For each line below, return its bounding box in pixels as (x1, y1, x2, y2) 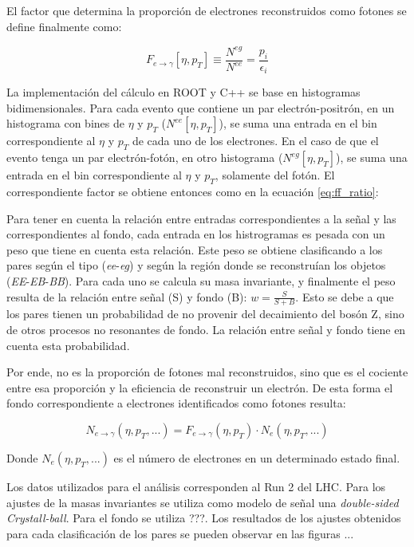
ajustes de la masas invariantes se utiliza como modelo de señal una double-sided (6, 494, 399, 510)
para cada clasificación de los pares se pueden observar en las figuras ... (6, 525, 354, 541)
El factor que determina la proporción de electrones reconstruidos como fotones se (6, 2, 407, 18)
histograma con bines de (6, 115, 124, 132)
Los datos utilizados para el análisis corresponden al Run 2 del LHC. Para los (6, 478, 386, 494)
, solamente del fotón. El (215, 167, 335, 183)
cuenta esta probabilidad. (6, 336, 130, 353)
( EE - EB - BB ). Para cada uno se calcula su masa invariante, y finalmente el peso (6, 272, 396, 289)
